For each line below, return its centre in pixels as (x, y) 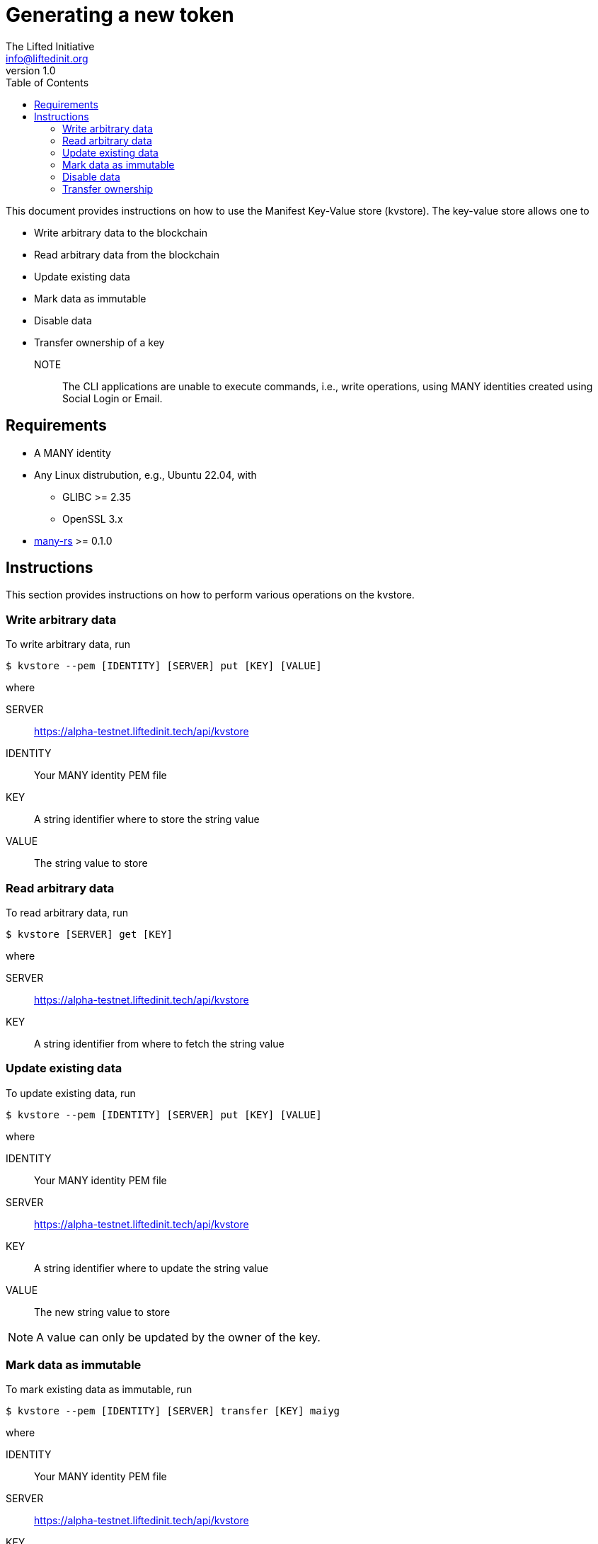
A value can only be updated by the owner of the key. (178, 1337)
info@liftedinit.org (47, 58)
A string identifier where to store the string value (147, 819)
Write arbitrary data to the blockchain (121, 232)
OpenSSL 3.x (93, 518)
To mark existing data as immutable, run (99, 1390)
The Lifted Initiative (50, 46)
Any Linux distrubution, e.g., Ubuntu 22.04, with (145, 475)
